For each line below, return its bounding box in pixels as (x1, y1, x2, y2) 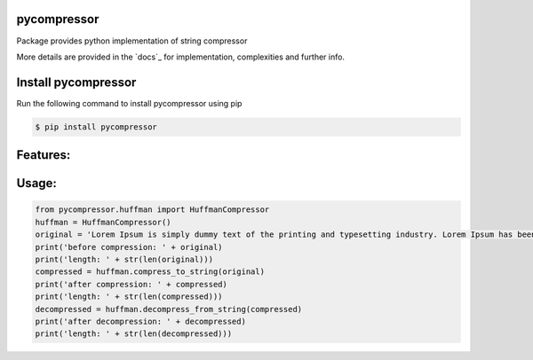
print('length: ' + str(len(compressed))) (35, 292, 223, 301)
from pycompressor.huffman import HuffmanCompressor (35, 205, 270, 215)
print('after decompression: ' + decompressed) (35, 316, 246, 326)
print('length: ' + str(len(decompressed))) (35, 329, 233, 339)
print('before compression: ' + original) (35, 242, 223, 252)
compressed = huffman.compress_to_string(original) (35, 267, 266, 277)
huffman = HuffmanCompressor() (35, 217, 172, 227)
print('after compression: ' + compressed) (35, 279, 228, 289)
